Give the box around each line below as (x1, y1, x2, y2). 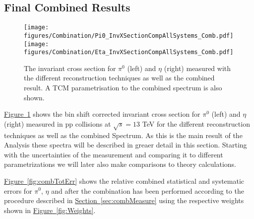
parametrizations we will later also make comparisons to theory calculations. (4, 159, 236, 169)
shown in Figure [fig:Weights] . (4, 205, 96, 215)
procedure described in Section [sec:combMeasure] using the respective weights (4, 195, 244, 206)
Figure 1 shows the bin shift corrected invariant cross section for (4, 109, 200, 119)
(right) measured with (164, 63, 231, 73)
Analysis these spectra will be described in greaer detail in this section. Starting (4, 140, 247, 150)
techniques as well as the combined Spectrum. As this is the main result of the (4, 130, 243, 140)
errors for (4, 185, 32, 196)
